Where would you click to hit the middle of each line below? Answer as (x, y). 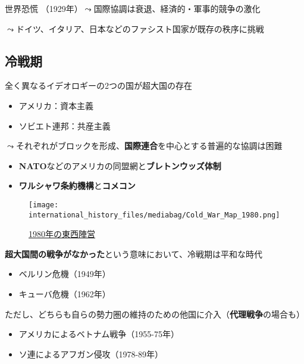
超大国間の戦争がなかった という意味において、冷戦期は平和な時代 (134, 253)
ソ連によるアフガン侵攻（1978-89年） (91, 354)
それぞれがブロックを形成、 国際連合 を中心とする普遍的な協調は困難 (149, 146)
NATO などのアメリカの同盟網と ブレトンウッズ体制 (120, 165)
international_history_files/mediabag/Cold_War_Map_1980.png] (154, 215)
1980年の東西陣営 (62, 234)
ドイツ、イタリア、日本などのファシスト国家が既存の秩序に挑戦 (140, 28)
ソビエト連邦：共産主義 (65, 125)
